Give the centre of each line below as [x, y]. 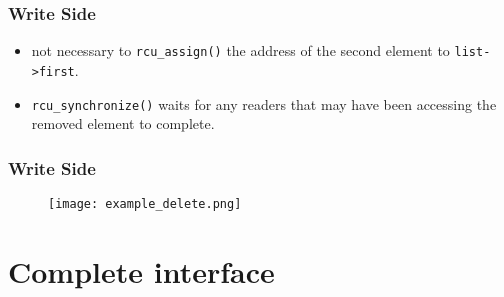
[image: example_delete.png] [145, 204]
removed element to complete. [123, 123]
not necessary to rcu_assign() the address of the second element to [240, 50]
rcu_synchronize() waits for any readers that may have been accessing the [264, 103]
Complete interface [141, 270]
